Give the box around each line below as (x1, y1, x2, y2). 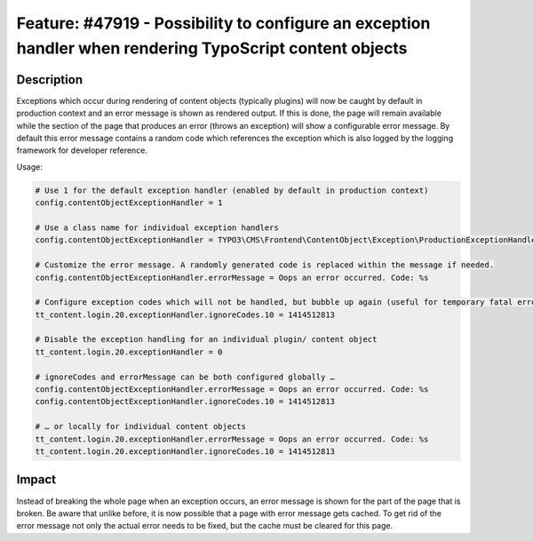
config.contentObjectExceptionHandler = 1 (35, 198, 223, 208)
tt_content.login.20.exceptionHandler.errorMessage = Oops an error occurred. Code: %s (35, 434, 429, 444)
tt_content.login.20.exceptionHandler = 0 (35, 346, 223, 357)
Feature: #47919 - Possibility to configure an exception (16, 13, 431, 33)
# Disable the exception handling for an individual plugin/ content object (35, 334, 378, 345)
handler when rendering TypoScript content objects (16, 38, 408, 58)
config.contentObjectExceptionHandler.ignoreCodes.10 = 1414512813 (35, 396, 336, 407)
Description (16, 72, 84, 87)
